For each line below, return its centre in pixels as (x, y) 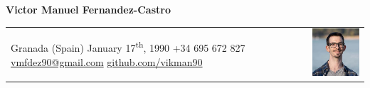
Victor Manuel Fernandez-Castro (88, 9)
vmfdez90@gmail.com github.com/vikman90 (107, 61)
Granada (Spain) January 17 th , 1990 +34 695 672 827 (128, 47)
